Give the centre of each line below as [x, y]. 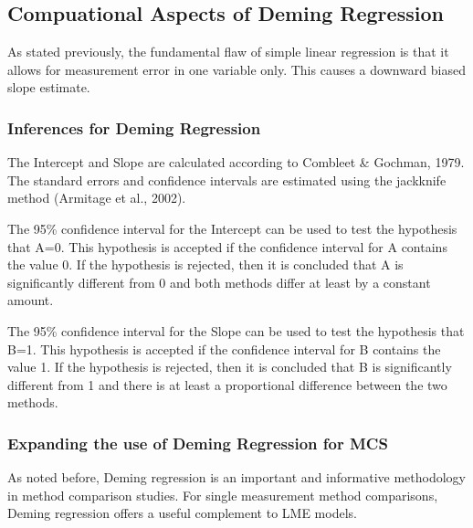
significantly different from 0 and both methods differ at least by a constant [219, 282]
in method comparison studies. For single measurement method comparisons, [223, 495]
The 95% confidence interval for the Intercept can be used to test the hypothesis [232, 228]
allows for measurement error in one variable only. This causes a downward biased [236, 69]
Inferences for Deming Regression [134, 127]
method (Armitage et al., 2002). [97, 198]
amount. [31, 300]
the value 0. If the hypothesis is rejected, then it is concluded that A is [205, 264]
